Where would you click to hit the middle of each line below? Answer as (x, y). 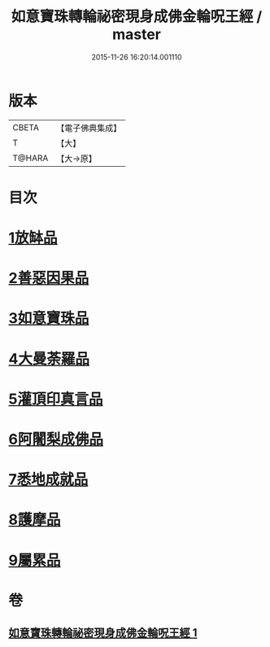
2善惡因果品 (49, 278)
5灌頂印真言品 (56, 399)
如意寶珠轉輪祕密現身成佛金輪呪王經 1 (103, 633)
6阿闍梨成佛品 (56, 439)
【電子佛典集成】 (89, 128)
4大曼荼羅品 (49, 358)
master (137, 35)
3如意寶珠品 (49, 319)
